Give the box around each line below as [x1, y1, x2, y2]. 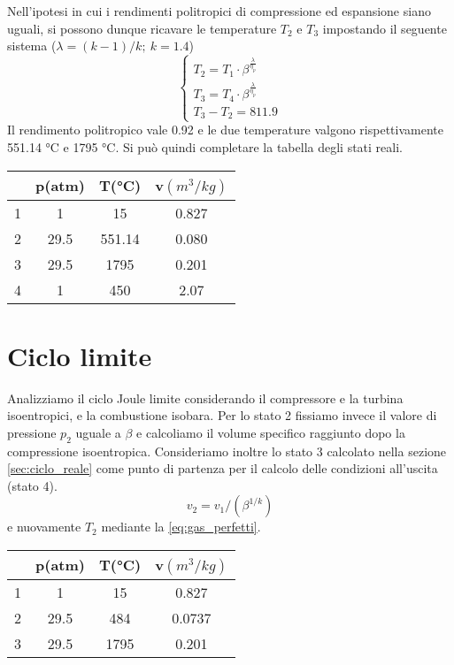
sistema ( [7, 36, 57, 55]
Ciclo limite [7, 337, 152, 373]
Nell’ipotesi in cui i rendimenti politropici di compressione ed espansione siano [7, 2, 431, 19]
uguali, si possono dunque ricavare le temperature [7, 19, 277, 37]
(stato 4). [7, 476, 58, 494]
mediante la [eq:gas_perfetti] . [101, 517, 261, 536]
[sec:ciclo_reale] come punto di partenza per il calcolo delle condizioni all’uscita [7, 459, 438, 478]
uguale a [75, 423, 121, 441]
